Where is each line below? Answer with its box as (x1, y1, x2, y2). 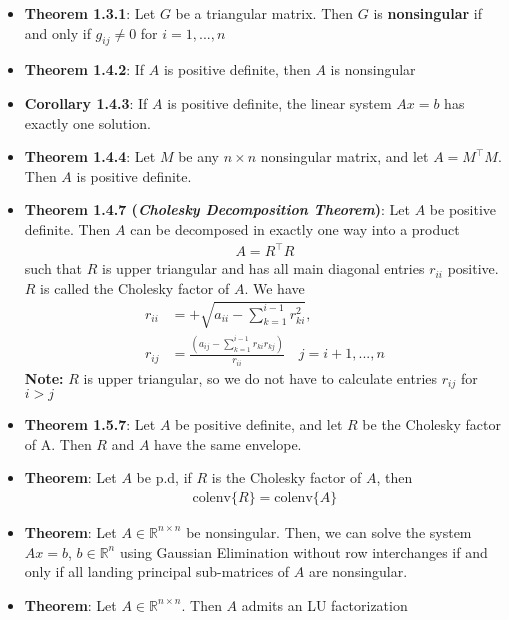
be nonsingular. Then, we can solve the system (186, 521, 472, 542)
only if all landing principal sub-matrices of (24, 561, 290, 582)
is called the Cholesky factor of (40, 277, 230, 298)
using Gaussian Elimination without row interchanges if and (119, 541, 488, 562)
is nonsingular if (373, 3, 482, 23)
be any (178, 146, 219, 167)
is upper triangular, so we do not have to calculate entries (83, 367, 438, 388)
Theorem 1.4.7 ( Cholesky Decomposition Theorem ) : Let (24, 199, 411, 220)
